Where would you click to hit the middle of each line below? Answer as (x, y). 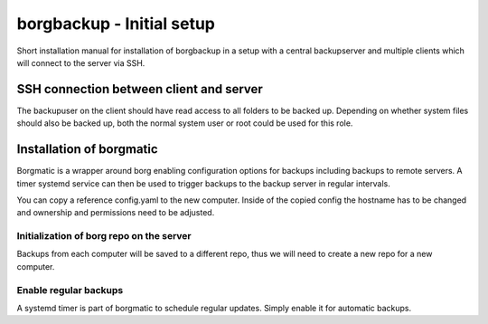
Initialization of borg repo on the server (104, 236)
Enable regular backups (70, 290)
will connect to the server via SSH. (81, 62)
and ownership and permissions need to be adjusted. (116, 213)
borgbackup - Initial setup (116, 24)
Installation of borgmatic (87, 149)
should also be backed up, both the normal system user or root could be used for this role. (185, 123)
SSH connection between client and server (140, 89)
